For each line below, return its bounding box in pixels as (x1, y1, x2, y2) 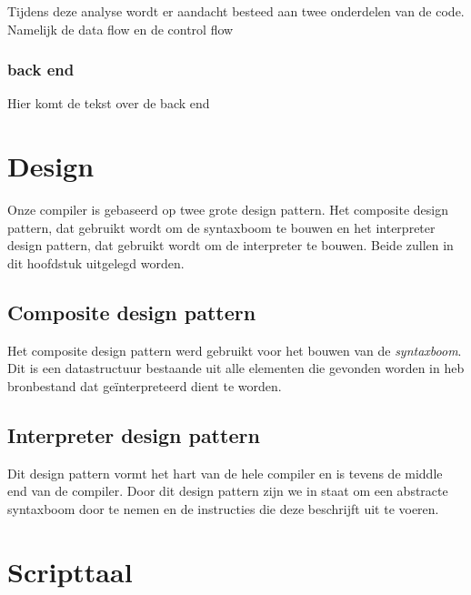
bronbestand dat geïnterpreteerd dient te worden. (7, 376, 282, 395)
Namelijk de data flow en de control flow (7, 19, 234, 38)
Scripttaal (7, 552, 133, 590)
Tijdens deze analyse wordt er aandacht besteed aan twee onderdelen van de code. (7, 2, 465, 20)
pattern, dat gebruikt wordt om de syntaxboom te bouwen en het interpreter (7, 217, 436, 237)
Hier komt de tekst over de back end (7, 94, 210, 113)
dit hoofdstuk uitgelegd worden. (7, 253, 185, 272)
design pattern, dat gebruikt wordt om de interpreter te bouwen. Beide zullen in (7, 236, 454, 255)
